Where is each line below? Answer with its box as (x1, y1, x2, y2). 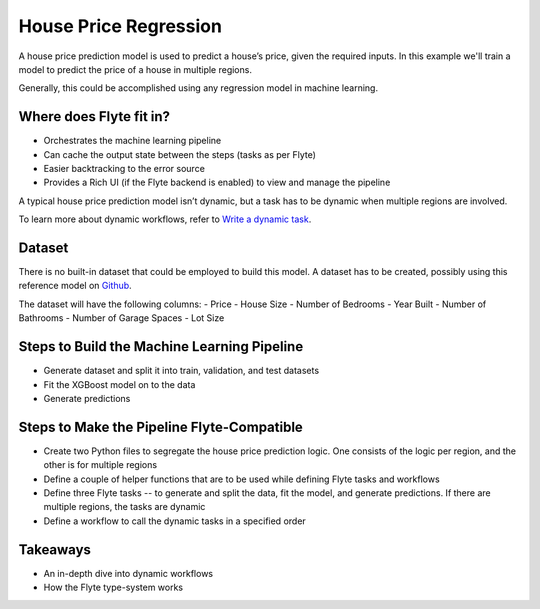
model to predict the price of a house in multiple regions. (18, 63, 252, 75)
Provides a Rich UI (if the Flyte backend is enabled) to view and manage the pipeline (43, 176, 391, 189)
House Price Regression (18, 15, 222, 37)
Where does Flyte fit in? (18, 108, 170, 125)
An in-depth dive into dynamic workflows (43, 567, 214, 579)
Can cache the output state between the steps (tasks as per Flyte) (43, 148, 317, 160)
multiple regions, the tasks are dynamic (43, 501, 206, 513)
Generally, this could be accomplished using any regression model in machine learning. (18, 82, 379, 94)
